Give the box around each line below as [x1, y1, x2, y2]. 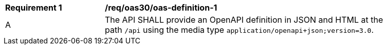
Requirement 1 [5, 3, 62, 13]
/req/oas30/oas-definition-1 [105, 3, 217, 13]
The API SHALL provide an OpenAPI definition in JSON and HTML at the [105, 15, 383, 25]
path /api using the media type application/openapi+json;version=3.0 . [105, 25, 374, 35]
